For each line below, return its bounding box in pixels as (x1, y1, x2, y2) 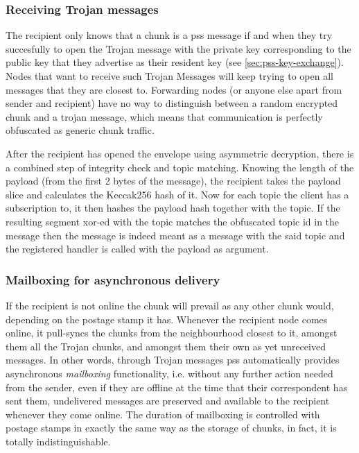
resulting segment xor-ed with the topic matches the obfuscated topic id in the (6, 214, 340, 228)
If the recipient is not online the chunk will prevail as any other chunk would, (6, 298, 334, 312)
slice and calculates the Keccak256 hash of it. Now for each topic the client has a (6, 187, 349, 201)
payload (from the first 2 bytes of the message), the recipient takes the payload (6, 173, 341, 188)
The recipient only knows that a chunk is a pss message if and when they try (6, 28, 333, 42)
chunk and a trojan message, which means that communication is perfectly (6, 109, 323, 123)
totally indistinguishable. (6, 434, 111, 448)
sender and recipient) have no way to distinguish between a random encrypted (6, 96, 338, 110)
